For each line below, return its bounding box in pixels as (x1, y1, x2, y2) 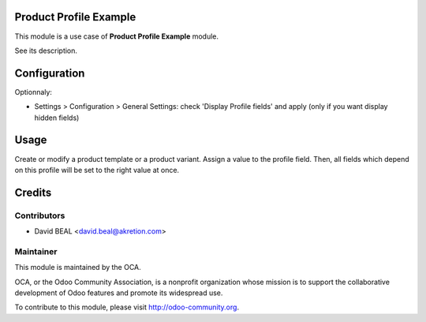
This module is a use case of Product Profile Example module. (14, 32, 219, 41)
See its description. (14, 46, 78, 55)
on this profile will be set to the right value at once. (14, 165, 180, 174)
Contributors (14, 210, 65, 221)
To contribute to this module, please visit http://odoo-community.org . (14, 302, 240, 312)
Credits (14, 185, 52, 199)
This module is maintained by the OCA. (14, 263, 141, 272)
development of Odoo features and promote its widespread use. (14, 288, 223, 298)
